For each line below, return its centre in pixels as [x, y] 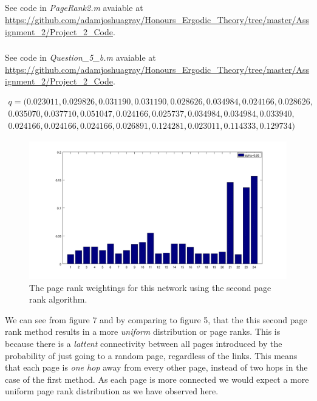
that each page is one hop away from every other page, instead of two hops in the [156, 367]
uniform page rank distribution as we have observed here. [112, 391]
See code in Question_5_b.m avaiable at [80, 57]
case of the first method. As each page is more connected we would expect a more [157, 379]
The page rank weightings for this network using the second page [150, 287]
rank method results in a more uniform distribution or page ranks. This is [143, 331]
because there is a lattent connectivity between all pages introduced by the [144, 344]
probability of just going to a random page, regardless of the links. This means [151, 355]
